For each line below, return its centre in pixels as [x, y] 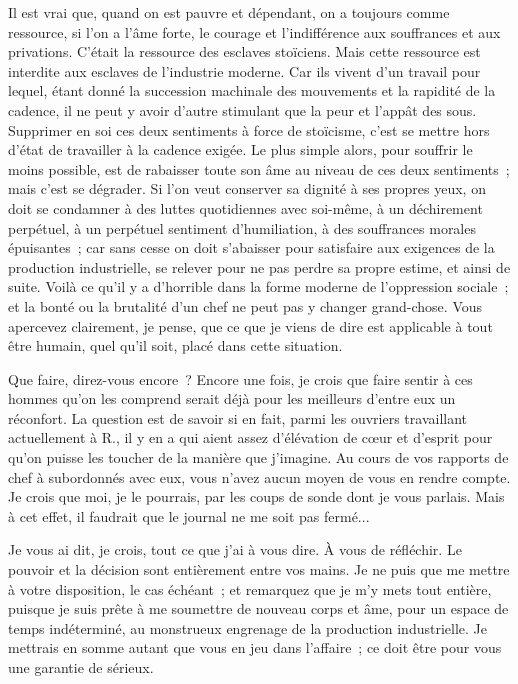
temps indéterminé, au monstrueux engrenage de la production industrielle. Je [247, 627]
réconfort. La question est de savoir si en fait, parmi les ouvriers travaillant [238, 417]
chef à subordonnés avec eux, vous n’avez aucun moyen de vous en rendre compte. [259, 476]
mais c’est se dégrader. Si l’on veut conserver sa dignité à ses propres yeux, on [247, 188]
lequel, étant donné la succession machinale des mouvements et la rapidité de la [252, 90]
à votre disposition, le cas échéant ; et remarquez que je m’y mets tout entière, [250, 588]
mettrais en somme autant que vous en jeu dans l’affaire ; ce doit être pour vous [255, 647]
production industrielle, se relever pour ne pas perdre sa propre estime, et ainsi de [259, 266]
